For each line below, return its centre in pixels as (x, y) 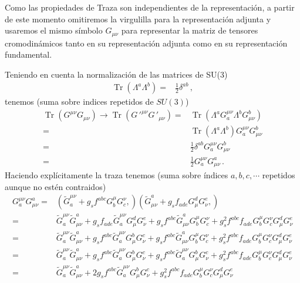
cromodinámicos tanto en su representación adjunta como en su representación (146, 43)
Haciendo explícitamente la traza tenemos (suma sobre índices (117, 175)
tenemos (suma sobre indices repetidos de (79, 101)
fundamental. (28, 54)
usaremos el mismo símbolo (54, 30)
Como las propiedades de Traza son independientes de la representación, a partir (150, 7)
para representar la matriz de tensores (190, 30)
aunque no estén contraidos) (55, 186)
